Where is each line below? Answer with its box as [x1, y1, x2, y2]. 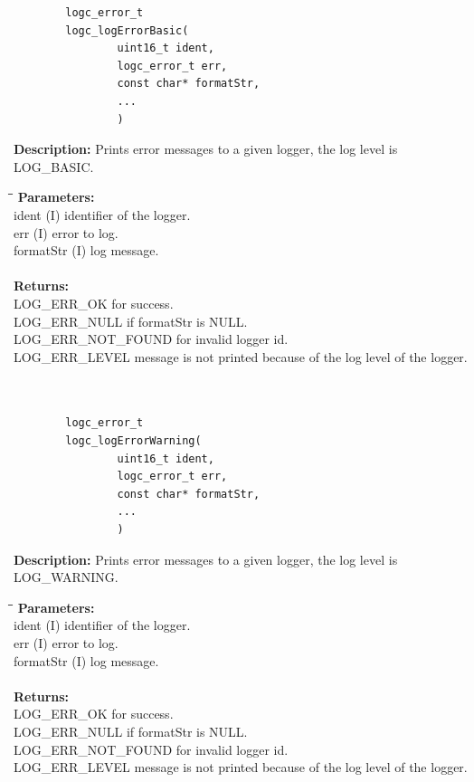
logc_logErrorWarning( [65, 434, 202, 448]
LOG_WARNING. [14, 567, 118, 586]
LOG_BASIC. [14, 157, 94, 176]
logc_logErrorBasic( [65, 24, 189, 37]
